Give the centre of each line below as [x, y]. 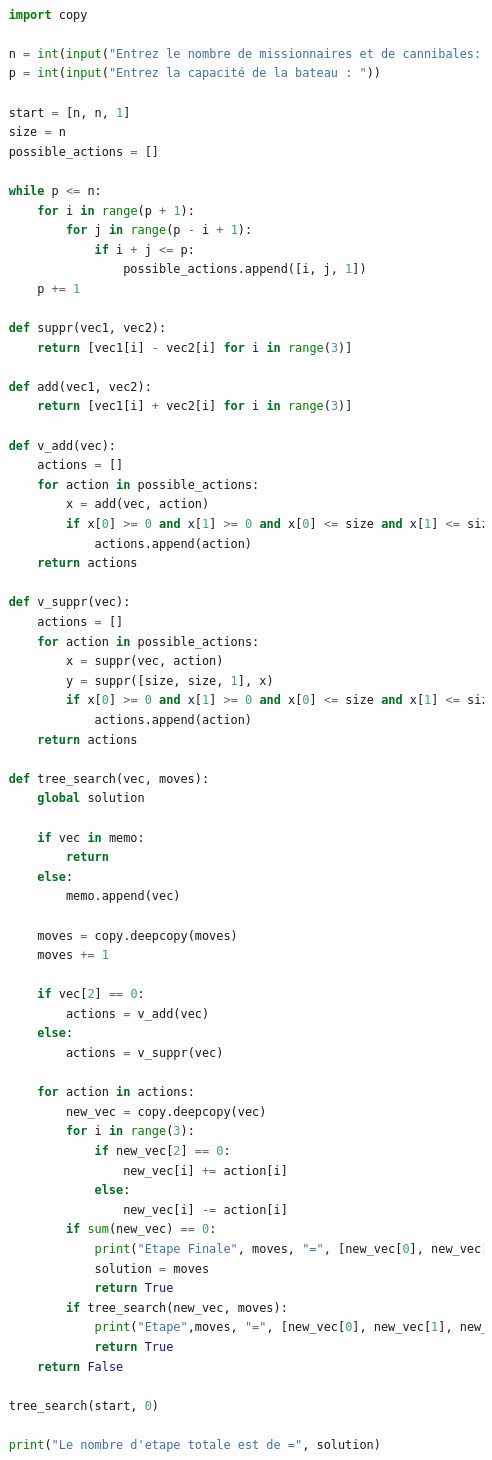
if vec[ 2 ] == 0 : [91, 994]
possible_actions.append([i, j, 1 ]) [245, 269]
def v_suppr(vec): [69, 602]
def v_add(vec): [62, 445]
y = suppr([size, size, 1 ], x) [169, 680]
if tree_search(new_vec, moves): [176, 1307]
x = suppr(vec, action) [144, 661]
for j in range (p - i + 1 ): [159, 230]
